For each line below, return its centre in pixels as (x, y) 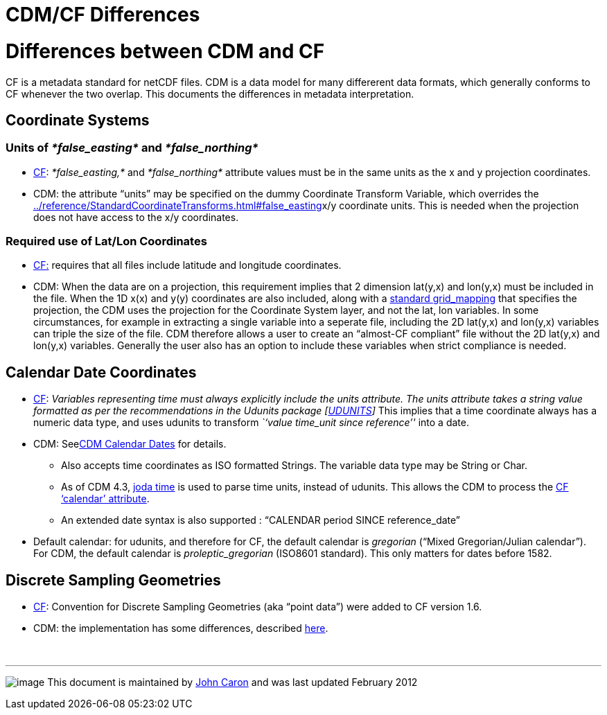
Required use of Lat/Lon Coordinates (106, 241)
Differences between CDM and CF (165, 51)
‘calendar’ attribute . (105, 499)
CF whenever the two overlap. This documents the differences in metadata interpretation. (210, 94)
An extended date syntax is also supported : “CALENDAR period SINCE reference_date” (261, 520)
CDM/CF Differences (103, 15)
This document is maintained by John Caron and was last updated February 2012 (232, 682)
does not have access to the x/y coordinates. (136, 217)
